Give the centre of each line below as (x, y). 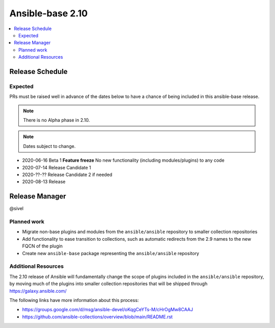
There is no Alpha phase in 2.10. (57, 120)
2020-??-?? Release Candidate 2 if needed (67, 174)
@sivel (17, 209)
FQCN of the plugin (43, 246)
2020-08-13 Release (44, 182)
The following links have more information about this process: (74, 300)
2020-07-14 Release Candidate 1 (57, 167)
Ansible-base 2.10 (49, 13)
